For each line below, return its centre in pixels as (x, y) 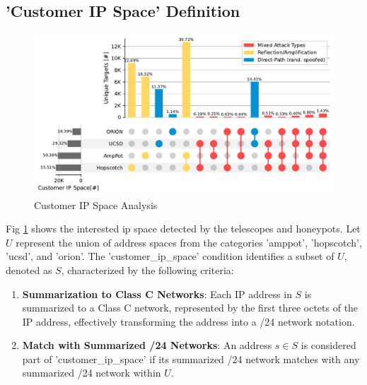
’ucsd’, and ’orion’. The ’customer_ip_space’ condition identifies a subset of (170, 256)
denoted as (29, 269)
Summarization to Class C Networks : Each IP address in (157, 294)
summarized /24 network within (92, 373)
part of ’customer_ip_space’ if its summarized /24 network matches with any (191, 359)
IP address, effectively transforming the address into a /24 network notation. (188, 321)
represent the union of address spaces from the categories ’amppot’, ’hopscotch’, (189, 242)
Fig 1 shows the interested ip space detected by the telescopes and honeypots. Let (183, 229)
